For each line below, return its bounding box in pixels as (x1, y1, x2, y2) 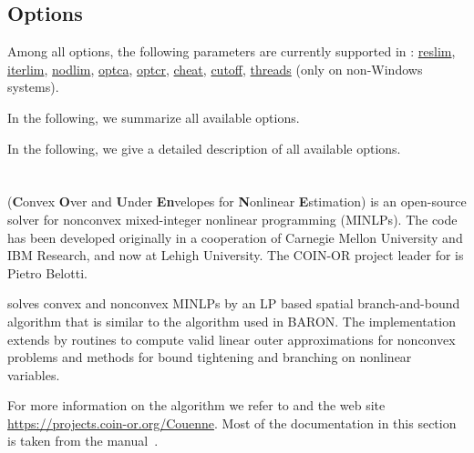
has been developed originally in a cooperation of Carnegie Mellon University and (7, 227, 463, 247)
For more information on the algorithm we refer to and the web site (7, 396, 386, 415)
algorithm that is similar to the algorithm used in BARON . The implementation (7, 311, 456, 330)
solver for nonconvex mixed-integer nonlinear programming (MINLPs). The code (7, 209, 458, 228)
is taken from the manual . (7, 431, 159, 450)
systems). (7, 77, 59, 96)
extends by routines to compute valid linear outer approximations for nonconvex (7, 329, 456, 348)
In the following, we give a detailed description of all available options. (7, 138, 401, 157)
